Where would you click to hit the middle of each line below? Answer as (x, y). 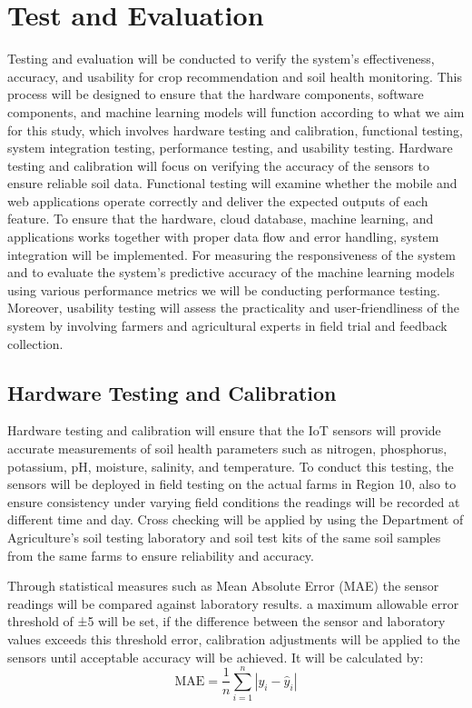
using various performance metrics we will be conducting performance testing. (224, 289)
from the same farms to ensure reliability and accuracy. (161, 555)
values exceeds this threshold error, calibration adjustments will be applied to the (234, 638)
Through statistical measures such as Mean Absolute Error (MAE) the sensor (223, 586)
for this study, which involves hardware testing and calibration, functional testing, (235, 130)
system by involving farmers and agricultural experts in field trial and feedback (227, 326)
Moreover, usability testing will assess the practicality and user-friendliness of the (233, 308)
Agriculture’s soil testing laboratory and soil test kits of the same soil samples (224, 537)
